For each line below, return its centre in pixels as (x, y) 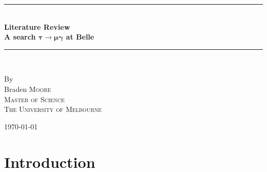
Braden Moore (28, 89)
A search (20, 37)
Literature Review (37, 26)
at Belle (80, 37)
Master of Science (34, 99)
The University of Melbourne (53, 109)
